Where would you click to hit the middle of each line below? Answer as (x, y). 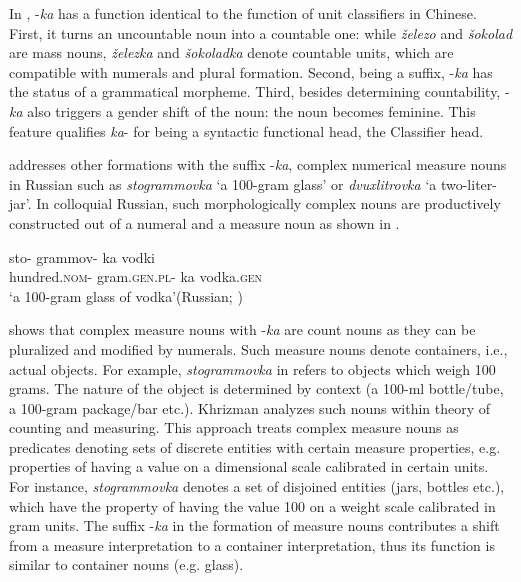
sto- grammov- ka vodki (82, 256)
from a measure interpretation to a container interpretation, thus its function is (252, 544)
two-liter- (468, 183)
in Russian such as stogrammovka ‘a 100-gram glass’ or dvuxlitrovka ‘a (223, 183)
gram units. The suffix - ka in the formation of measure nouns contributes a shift (254, 525)
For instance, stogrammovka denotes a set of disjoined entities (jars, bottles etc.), (257, 486)
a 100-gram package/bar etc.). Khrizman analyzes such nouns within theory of (250, 407)
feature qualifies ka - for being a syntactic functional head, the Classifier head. (246, 130)
